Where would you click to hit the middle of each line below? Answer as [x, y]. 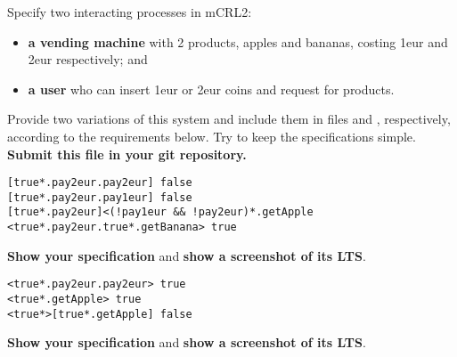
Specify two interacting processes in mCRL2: [130, 12]
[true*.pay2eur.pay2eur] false [100, 183]
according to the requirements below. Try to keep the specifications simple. [212, 136]
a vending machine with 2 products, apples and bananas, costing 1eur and [238, 41]
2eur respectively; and [88, 59]
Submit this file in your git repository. [127, 154]
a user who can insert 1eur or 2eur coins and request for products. [211, 89]
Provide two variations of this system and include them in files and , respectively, [229, 119]
